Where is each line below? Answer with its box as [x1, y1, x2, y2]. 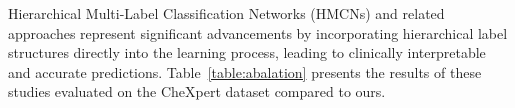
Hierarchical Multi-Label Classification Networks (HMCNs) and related [8, 3, 445, 23]
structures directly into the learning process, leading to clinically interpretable [8, 42, 486, 63]
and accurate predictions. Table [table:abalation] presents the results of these [8, 61, 482, 82]
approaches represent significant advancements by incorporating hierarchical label [8, 22, 508, 43]
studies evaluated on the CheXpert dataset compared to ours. [8, 81, 386, 102]
